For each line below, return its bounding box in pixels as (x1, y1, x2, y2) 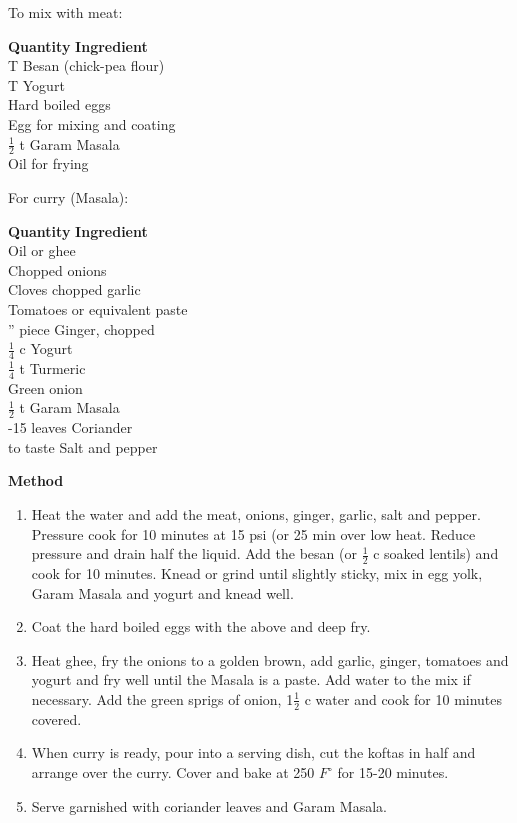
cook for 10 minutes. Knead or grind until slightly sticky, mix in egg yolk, (31, 563, 483, 584)
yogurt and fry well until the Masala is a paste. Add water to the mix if (31, 669, 471, 690)
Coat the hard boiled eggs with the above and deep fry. (31, 616, 371, 637)
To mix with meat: (8, 2, 123, 22)
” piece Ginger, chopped (8, 318, 155, 339)
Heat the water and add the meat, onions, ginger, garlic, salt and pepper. (31, 504, 481, 524)
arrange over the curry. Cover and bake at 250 (31, 762, 315, 782)
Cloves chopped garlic (8, 279, 141, 300)
